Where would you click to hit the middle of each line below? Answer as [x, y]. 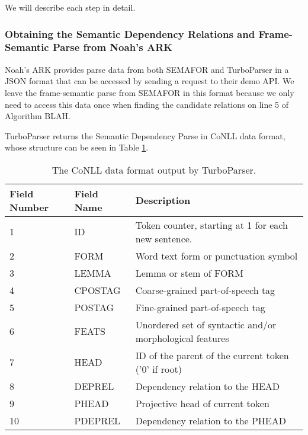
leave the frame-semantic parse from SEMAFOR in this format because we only [150, 92]
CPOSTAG [97, 290]
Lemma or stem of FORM [189, 273]
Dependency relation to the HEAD [208, 386]
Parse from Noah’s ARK [113, 47]
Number [29, 207]
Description [163, 200]
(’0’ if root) [158, 369]
